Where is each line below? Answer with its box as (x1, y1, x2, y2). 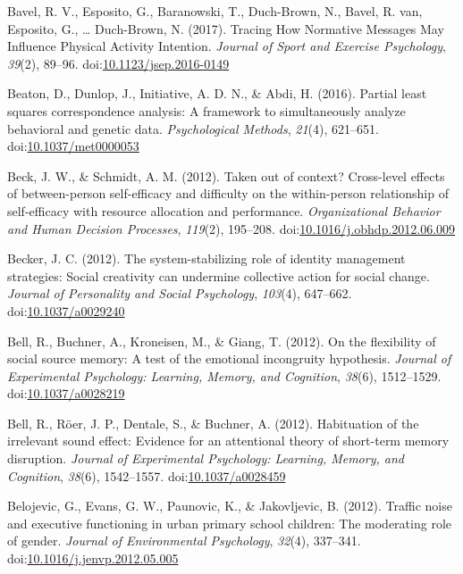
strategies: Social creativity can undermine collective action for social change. (7, 266, 430, 285)
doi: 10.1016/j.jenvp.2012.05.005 (7, 549, 179, 568)
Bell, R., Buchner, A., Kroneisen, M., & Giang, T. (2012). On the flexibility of (7, 331, 436, 350)
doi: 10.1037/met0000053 (7, 137, 139, 155)
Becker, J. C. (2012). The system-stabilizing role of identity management (7, 249, 406, 268)
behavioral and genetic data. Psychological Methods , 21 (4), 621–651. (7, 119, 379, 137)
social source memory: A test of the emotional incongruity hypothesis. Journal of (7, 349, 451, 368)
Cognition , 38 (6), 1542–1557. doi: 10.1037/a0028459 (7, 466, 286, 485)
